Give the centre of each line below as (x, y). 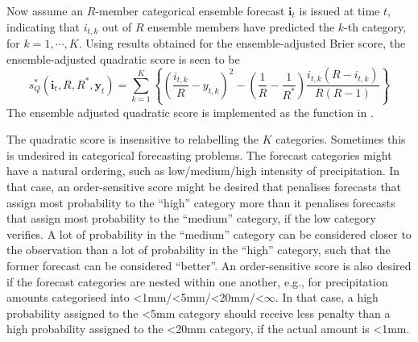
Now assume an (45, 10)
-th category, (375, 26)
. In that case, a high (327, 297)
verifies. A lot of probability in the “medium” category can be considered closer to (209, 234)
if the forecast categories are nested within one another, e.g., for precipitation (197, 281)
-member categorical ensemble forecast (190, 10)
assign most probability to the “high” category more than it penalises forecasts (201, 202)
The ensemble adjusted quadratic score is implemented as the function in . (190, 112)
